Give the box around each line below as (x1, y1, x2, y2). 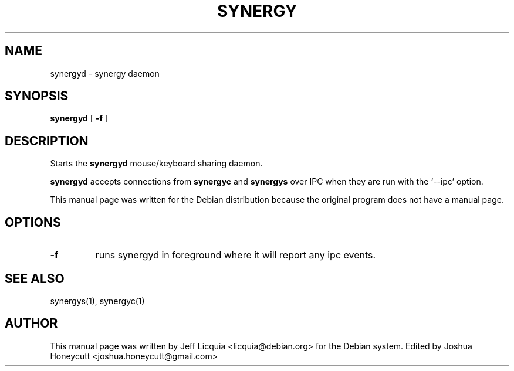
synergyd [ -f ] (50, 113, 109, 124)
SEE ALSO (5, 271, 65, 286)
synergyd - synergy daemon (50, 68, 160, 79)
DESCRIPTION (5, 133, 89, 148)
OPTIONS (5, 215, 61, 230)
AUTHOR (5, 316, 58, 331)
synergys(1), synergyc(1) (50, 295, 145, 306)
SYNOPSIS (5, 89, 69, 104)
